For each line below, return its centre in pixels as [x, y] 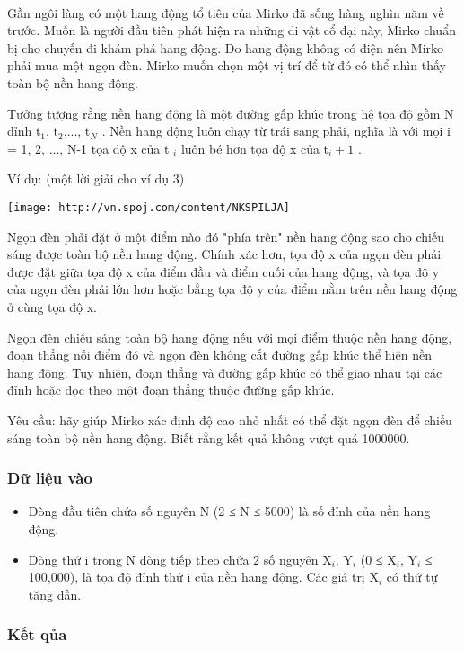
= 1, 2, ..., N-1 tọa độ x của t [88, 148]
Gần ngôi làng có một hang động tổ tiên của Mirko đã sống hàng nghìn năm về [226, 12]
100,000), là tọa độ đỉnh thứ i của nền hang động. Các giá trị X [203, 577]
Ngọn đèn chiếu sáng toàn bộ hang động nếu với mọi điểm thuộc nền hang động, [230, 337]
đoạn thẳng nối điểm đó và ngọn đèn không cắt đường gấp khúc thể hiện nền [219, 355]
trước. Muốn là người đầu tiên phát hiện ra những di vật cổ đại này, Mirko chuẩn [232, 30]
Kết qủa [37, 634]
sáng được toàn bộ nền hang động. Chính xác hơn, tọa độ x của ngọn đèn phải [224, 254]
